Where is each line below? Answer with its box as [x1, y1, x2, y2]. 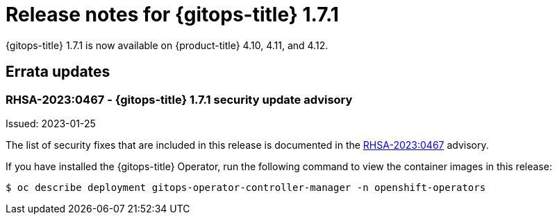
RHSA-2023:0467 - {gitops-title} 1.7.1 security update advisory [6, 92, 353, 107]
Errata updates [6, 63, 110, 81]
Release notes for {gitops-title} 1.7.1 [6, 3, 339, 26]
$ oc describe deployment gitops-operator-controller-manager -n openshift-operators [6, 181, 486, 193]
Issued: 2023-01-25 [6, 117, 96, 129]
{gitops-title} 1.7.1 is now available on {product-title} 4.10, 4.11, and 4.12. [6, 39, 329, 51]
